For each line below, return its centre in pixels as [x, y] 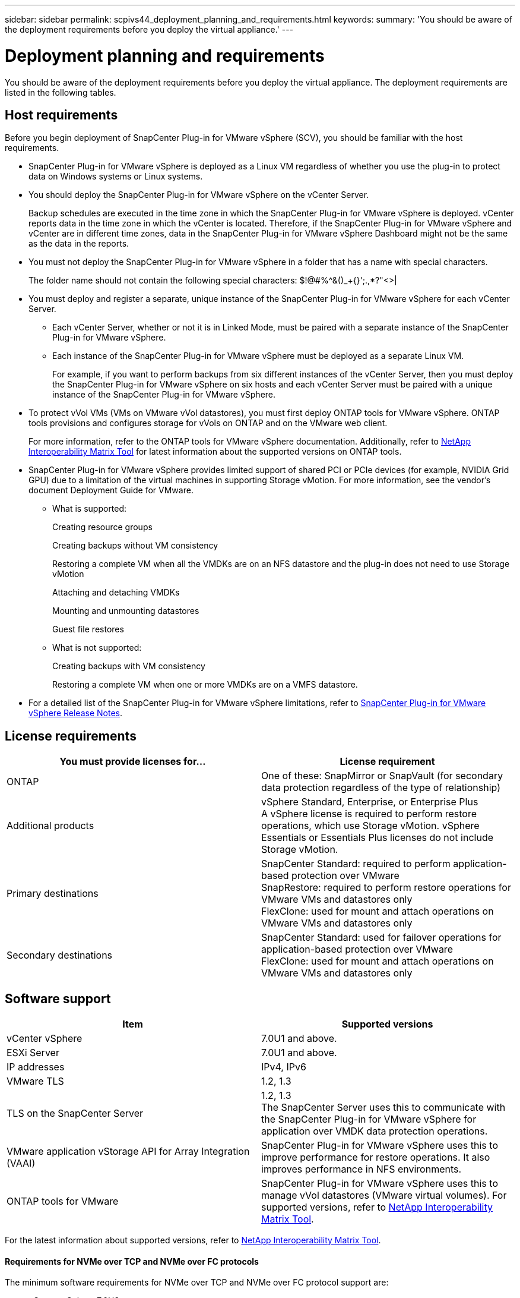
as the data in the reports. [79, 244]
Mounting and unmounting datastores [126, 611]
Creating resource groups [102, 527]
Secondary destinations [60, 955]
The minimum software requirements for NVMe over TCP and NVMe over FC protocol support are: [197, 1283]
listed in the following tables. [61, 92]
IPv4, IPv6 [284, 1067]
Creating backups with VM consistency [129, 666]
